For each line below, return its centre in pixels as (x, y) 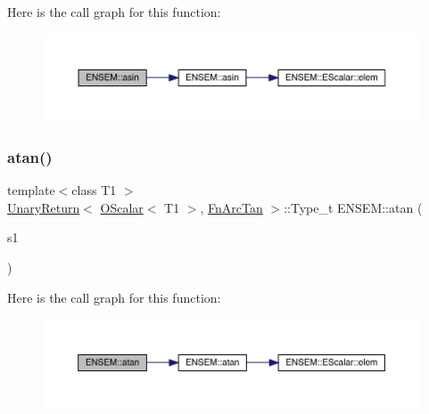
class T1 (94, 190)
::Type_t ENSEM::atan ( (353, 207)
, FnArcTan (231, 207)
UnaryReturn (44, 207)
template (31, 190)
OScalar (122, 207)
